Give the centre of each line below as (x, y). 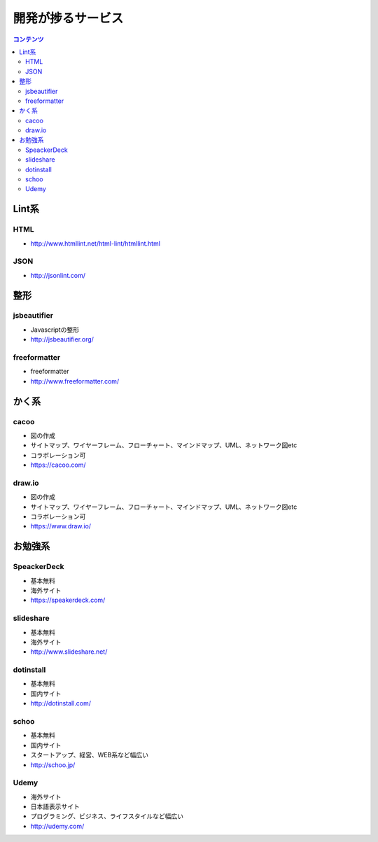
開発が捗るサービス (68, 18)
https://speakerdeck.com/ (68, 600)
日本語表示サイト (55, 807)
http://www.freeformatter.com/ (75, 381)
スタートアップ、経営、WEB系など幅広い (89, 755)
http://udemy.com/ (57, 826)
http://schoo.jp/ (53, 765)
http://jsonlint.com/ (58, 275)
